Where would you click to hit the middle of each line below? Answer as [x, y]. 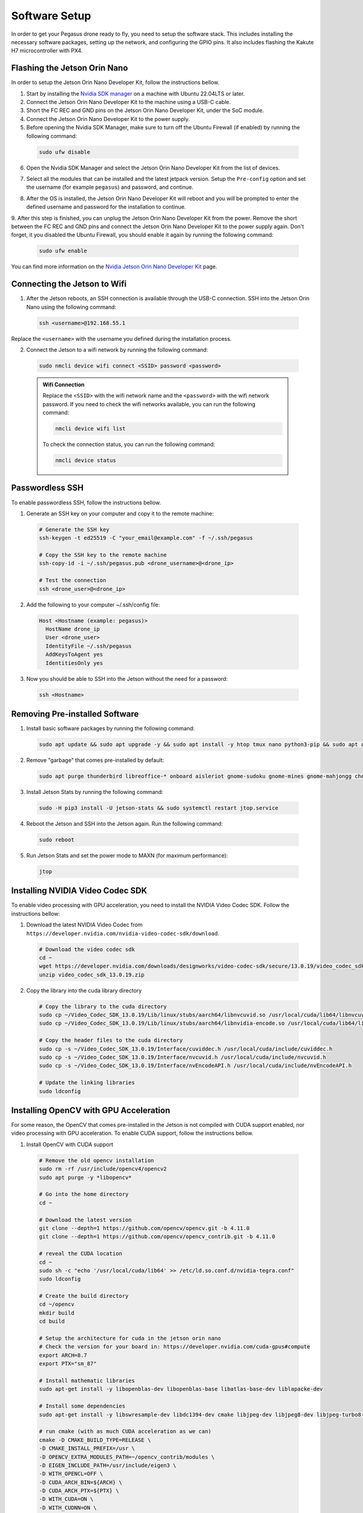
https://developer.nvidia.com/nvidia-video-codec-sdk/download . [123, 933]
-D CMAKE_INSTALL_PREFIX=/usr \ [87, 1449]
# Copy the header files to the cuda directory [111, 1040]
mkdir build [57, 1313]
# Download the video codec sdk [87, 949]
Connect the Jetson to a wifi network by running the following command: [117, 350]
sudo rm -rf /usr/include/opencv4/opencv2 [103, 1169]
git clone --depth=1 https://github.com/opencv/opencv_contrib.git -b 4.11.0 [157, 1237]
